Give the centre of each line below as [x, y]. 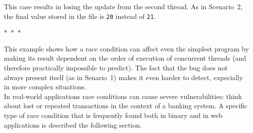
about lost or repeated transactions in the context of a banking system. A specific [126, 106]
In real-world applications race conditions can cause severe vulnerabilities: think [123, 96]
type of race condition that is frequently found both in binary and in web [113, 115]
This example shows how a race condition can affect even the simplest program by [126, 48]
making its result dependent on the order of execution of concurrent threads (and [125, 58]
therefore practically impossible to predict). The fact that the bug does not [116, 68]
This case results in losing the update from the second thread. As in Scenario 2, [123, 6]
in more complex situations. [45, 87]
